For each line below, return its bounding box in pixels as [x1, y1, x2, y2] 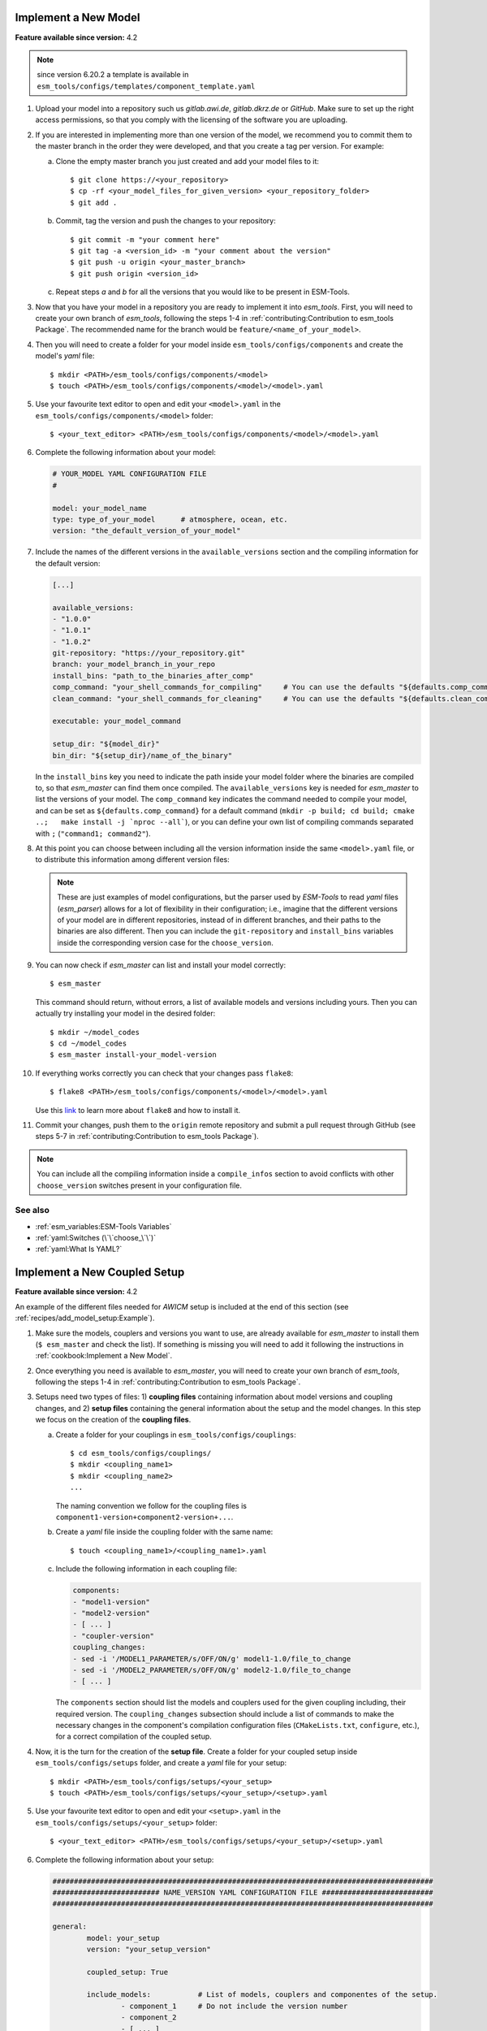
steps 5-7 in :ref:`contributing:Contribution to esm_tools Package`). [35, 1132, 259, 1141]
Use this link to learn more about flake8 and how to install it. [35, 1105, 241, 1115]
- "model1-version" [72, 1597, 150, 1606]
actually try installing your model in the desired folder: [35, 1008, 216, 1019]
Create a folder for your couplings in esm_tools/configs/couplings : [55, 1430, 296, 1440]
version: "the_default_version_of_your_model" [52, 526, 241, 535]
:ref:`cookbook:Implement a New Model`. [35, 1351, 173, 1361]
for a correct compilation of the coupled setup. [55, 1731, 213, 1742]
